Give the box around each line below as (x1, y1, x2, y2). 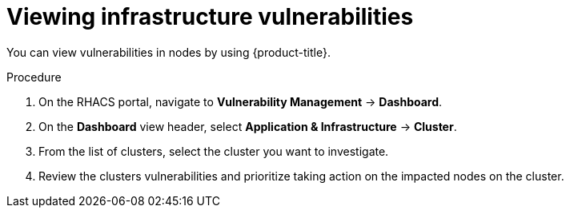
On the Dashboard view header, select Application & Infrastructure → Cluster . (38, 119, 457, 133)
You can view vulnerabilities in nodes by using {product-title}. (6, 45, 331, 59)
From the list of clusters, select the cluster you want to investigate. (38, 144, 389, 158)
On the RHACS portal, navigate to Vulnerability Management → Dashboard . (38, 94, 443, 109)
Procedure (6, 69, 62, 84)
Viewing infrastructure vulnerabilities (6, 3, 414, 30)
